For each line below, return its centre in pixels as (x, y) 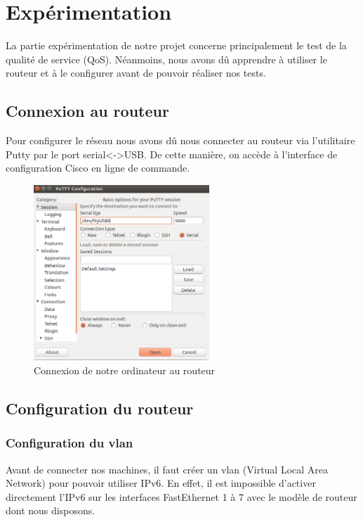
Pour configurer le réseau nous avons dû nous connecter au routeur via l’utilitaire (180, 140)
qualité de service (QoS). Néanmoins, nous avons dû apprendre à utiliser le (166, 59)
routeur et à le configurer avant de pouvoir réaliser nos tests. (136, 73)
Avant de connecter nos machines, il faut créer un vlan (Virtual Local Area (167, 469)
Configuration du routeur (100, 408)
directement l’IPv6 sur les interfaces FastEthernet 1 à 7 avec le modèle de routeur (181, 496)
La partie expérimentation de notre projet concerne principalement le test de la (176, 45)
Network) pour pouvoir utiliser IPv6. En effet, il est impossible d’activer (161, 483)
